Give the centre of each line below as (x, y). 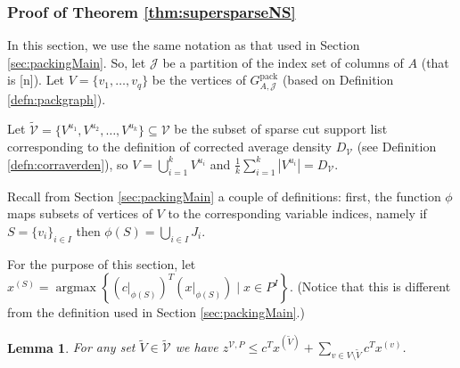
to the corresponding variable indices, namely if (297, 213)
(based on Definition (338, 80)
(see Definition (397, 147)
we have (197, 347)
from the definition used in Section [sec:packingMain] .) (156, 312)
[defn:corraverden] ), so (68, 164)
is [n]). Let (36, 80)
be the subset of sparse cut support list (281, 129)
